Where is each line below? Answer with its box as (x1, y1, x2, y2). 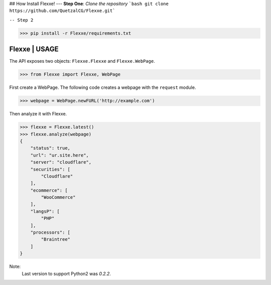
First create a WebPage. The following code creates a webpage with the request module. (9, 84, 196, 90)
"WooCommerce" (41, 195, 76, 200)
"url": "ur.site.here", (30, 152, 89, 158)
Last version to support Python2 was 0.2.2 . (22, 270, 111, 276)
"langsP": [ (30, 208, 60, 214)
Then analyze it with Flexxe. (9, 111, 67, 117)
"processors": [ (30, 230, 70, 235)
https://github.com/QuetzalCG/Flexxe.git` (9, 8, 115, 14)
